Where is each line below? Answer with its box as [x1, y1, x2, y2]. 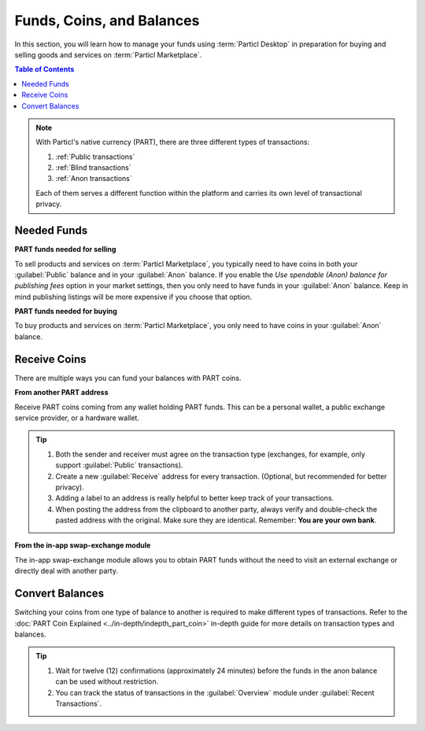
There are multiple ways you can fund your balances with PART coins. [14, 373, 242, 382]
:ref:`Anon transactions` [55, 174, 133, 183]
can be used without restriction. [55, 677, 159, 686]
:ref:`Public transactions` [55, 152, 135, 161]
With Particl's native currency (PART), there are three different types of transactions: [35, 138, 310, 147]
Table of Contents [14, 65, 75, 74]
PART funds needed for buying [14, 307, 118, 316]
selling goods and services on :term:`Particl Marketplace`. [14, 50, 202, 59]
